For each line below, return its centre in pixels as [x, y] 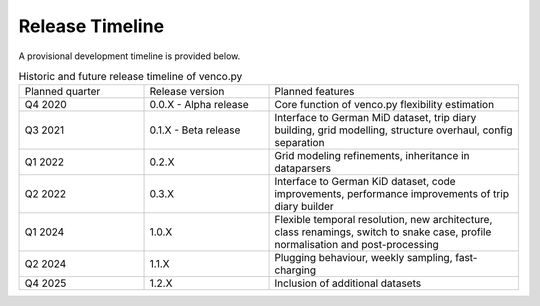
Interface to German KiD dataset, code [365, 182]
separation [299, 143]
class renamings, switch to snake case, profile [383, 232]
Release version [187, 92]
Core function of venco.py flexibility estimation [384, 105]
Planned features [314, 92]
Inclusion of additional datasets [348, 283]
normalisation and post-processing [356, 245]
